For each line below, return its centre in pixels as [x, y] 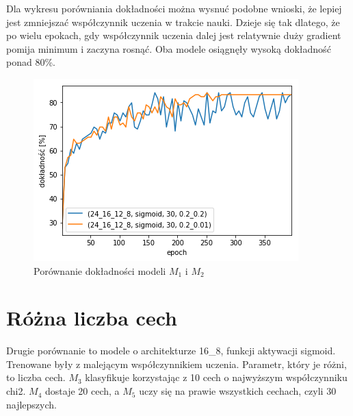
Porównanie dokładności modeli [100, 270]
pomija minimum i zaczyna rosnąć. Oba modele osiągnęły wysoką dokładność [169, 48]
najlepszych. [31, 404]
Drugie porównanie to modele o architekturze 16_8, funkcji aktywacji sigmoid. [171, 351]
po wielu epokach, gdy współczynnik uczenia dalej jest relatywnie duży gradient [174, 35]
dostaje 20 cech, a [82, 391]
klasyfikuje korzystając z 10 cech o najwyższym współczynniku [216, 377]
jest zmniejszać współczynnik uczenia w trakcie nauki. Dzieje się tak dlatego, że [173, 22]
